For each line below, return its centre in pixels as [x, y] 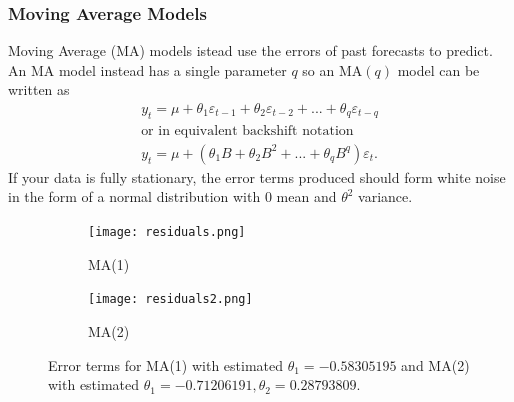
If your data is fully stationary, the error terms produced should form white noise [257, 176]
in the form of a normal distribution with [134, 196]
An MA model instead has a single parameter [147, 69]
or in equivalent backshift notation [247, 130]
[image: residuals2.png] [170, 299]
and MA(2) [435, 364]
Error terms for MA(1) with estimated [166, 364]
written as [39, 89]
